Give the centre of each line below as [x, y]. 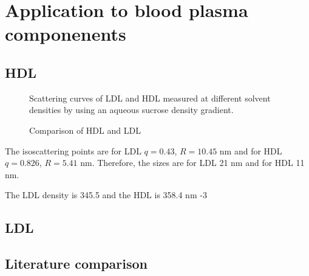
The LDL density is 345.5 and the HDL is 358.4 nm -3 [106, 195]
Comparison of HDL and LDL [85, 130]
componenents [66, 34]
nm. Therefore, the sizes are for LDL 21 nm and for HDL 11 [192, 163]
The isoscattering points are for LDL [73, 150]
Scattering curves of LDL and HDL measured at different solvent [150, 98]
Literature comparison [76, 264]
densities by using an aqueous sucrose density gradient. [131, 110]
